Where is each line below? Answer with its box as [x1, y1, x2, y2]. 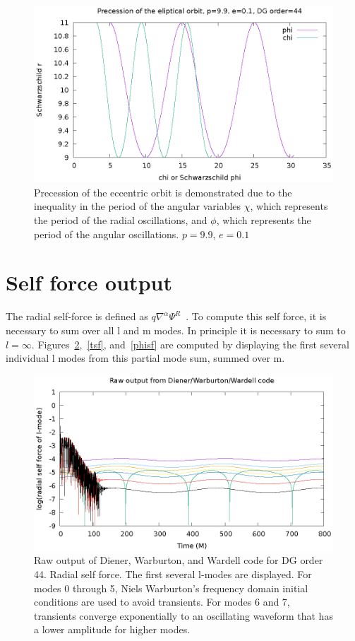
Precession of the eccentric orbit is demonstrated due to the [34, 184, 292, 199]
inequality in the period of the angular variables [34, 199, 241, 213]
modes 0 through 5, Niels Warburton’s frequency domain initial [34, 580, 308, 595]
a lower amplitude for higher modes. [34, 622, 191, 637]
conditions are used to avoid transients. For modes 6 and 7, [34, 594, 290, 609]
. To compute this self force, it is [186, 309, 327, 324]
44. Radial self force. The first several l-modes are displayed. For [34, 567, 312, 582]
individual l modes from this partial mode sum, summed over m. [6, 351, 285, 365]
